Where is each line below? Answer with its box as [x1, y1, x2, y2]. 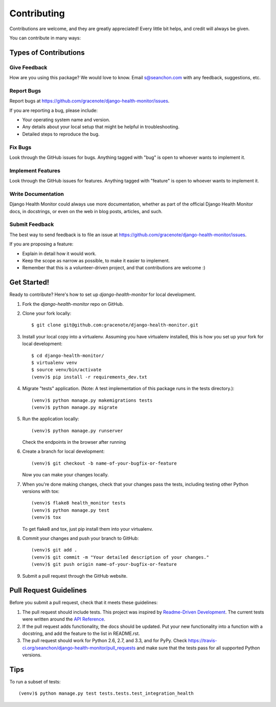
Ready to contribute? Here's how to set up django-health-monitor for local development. [9, 291, 196, 298]
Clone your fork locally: [22, 310, 72, 316]
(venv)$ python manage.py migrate [31, 404, 118, 410]
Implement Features [9, 167, 61, 174]
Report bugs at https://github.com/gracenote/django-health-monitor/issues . [9, 98, 170, 104]
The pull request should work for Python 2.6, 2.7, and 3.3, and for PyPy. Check [22, 637, 188, 644]
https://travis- [188, 637, 217, 644]
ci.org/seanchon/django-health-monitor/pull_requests [22, 645, 136, 651]
